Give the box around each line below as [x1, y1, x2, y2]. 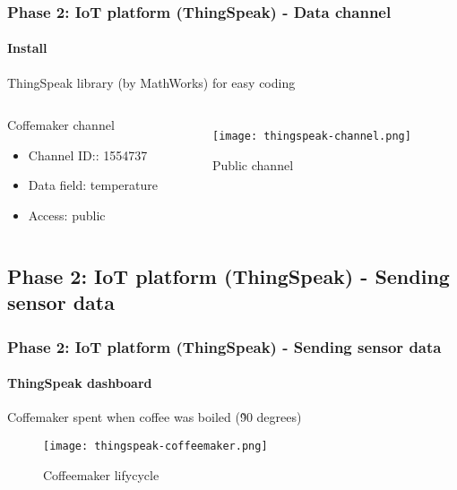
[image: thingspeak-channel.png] [211, 130, 411, 143]
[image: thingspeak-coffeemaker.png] [43, 440, 268, 453]
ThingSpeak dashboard [7, 374, 152, 392]
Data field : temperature [28, 176, 158, 194]
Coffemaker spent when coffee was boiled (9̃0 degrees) [7, 408, 302, 426]
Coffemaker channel [7, 116, 115, 134]
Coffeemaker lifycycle [43, 465, 160, 484]
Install [7, 39, 47, 57]
